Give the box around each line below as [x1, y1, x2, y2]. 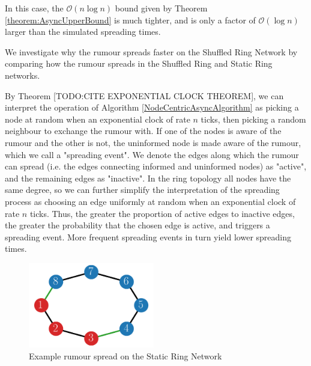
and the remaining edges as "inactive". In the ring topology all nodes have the [5, 171, 291, 184]
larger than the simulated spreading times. [5, 25, 161, 38]
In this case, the [5, 2, 64, 14]
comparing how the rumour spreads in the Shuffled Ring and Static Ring [5, 57, 273, 70]
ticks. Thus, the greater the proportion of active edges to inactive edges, [29, 207, 295, 219]
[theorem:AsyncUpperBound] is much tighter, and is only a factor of [5, 13, 256, 26]
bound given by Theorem [115, 2, 208, 14]
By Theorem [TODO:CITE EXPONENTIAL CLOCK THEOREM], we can [5, 89, 284, 102]
